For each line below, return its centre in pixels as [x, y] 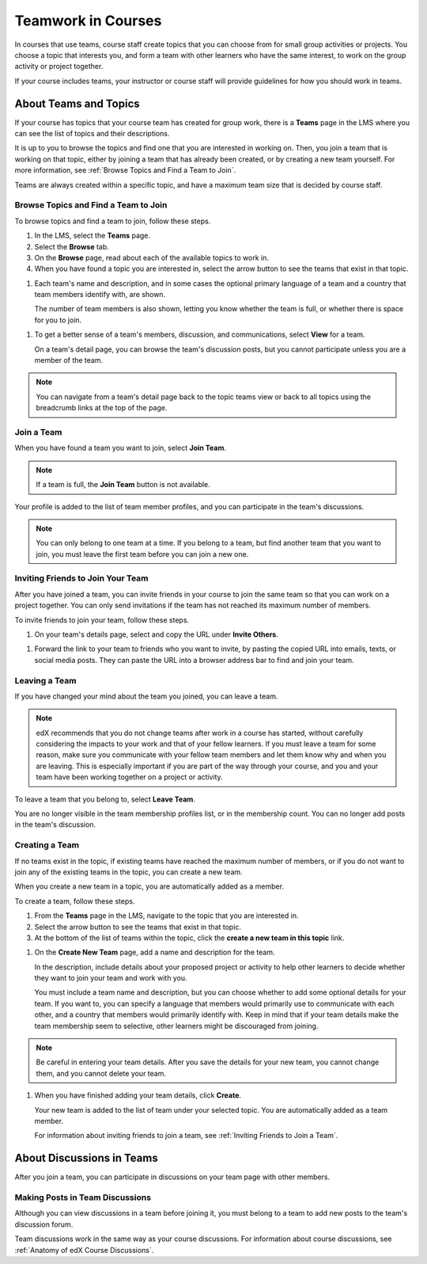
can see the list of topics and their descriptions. [92, 134]
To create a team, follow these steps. [75, 901]
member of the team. [69, 360]
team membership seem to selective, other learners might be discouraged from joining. [176, 1026]
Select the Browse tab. [72, 246]
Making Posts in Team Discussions [83, 1197]
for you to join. [58, 320]
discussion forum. [44, 1224]
